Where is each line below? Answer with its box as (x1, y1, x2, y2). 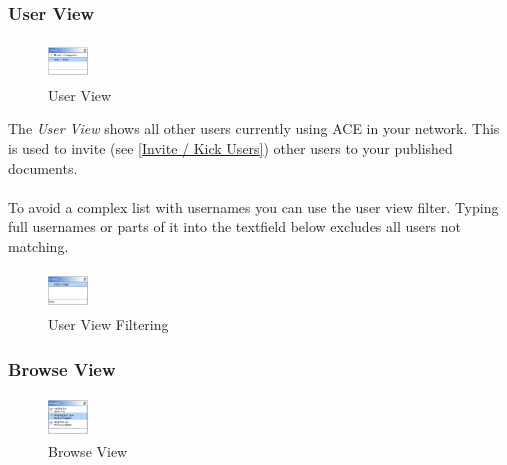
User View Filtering (48, 314, 169, 335)
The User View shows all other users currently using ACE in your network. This (8, 118, 500, 139)
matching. (8, 235, 69, 256)
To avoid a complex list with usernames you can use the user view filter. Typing (8, 196, 499, 217)
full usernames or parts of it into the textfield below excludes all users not (8, 216, 461, 237)
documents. (8, 157, 78, 178)
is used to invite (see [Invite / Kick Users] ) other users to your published (8, 138, 453, 158)
